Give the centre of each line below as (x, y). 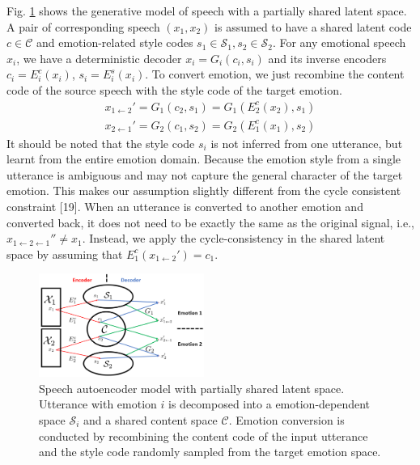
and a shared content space (150, 419)
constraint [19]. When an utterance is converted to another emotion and (185, 206)
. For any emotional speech (339, 42)
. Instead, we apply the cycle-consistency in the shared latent (233, 238)
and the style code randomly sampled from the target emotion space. (210, 452)
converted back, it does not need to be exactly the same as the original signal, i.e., (210, 222)
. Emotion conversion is (286, 419)
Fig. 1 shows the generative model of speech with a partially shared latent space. (207, 11)
